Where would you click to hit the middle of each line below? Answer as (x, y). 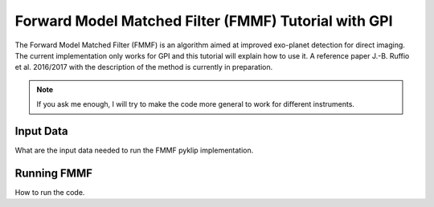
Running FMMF (53, 173)
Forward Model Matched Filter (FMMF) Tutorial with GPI (204, 21)
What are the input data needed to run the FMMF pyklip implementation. (134, 150)
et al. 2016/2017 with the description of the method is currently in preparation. (144, 67)
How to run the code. (50, 192)
